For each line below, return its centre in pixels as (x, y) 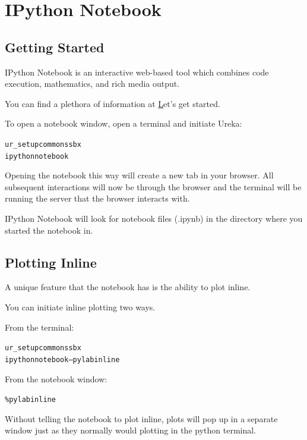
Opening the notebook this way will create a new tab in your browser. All (139, 175)
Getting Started (55, 47)
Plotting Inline (51, 262)
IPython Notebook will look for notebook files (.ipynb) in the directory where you (154, 219)
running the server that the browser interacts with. (97, 198)
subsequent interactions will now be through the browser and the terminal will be (153, 186)
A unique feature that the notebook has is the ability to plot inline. (128, 287)
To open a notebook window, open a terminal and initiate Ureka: (124, 123)
